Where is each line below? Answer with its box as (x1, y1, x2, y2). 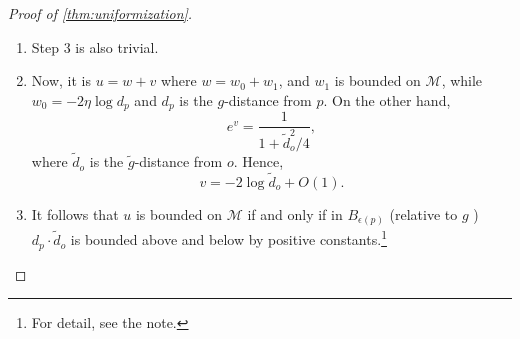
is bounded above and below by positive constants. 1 (70, 226, 387, 250)
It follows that (31, 203, 119, 224)
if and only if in (247, 203, 343, 224)
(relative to (389, 203, 458, 224)
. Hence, (233, 151, 284, 172)
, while (441, 70, 483, 91)
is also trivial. (75, 36, 159, 57)
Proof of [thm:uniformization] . (8, 3, 193, 23)
